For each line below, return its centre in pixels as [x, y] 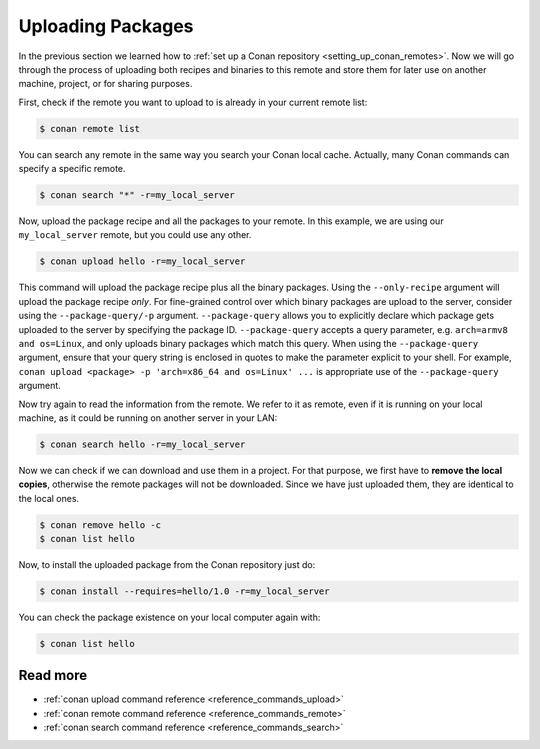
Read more [53, 675]
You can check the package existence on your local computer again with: [169, 617]
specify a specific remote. [72, 169]
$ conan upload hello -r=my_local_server [142, 261]
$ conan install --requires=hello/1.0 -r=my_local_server [184, 591]
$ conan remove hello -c [100, 524]
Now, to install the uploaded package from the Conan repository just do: [167, 565]
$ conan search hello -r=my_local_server [142, 444]
